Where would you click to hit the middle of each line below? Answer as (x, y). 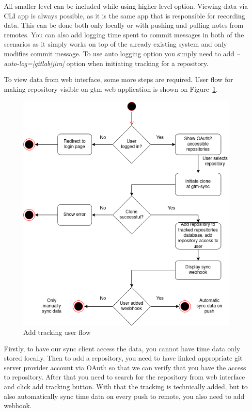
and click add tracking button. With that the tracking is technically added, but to (126, 387)
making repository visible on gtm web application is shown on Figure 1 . (111, 89)
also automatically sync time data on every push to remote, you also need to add (124, 396)
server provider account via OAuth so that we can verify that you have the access (125, 367)
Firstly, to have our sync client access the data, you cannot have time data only (122, 348)
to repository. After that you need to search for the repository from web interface (125, 377)
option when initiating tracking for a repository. (138, 63)
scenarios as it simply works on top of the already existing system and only (116, 44)
